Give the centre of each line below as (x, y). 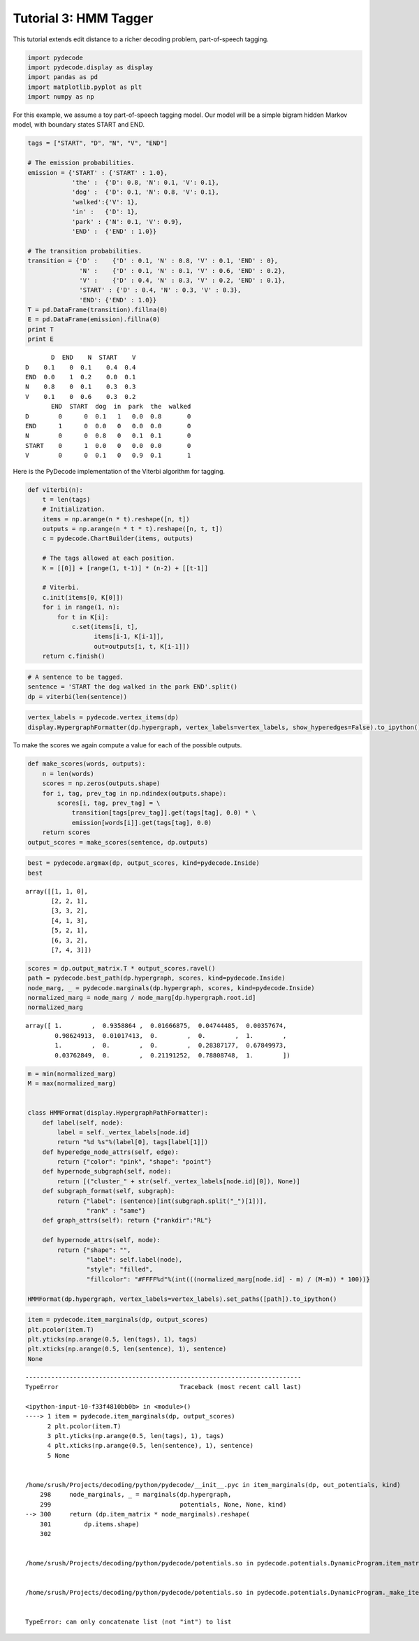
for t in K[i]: (83, 617)
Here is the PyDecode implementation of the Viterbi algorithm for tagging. (119, 471)
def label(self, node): (83, 1122)
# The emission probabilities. (81, 163)
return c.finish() (74, 656)
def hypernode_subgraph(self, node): (107, 1171)
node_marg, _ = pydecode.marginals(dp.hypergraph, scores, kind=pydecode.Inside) (171, 988)
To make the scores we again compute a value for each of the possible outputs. (127, 745)
